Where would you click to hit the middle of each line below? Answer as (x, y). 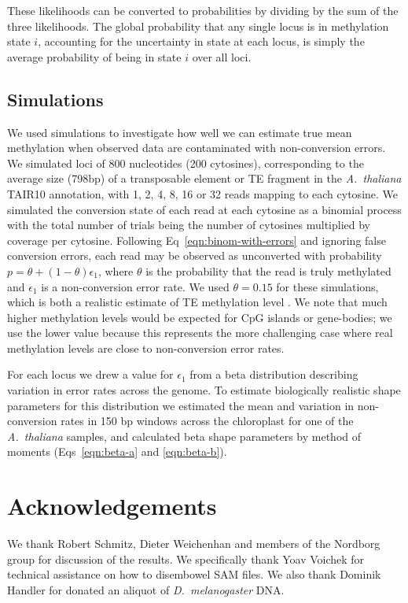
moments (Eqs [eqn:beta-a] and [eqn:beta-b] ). (117, 451)
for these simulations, (327, 286)
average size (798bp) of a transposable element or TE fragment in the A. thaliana (204, 178)
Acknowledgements (112, 506)
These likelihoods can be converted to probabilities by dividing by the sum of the (203, 10)
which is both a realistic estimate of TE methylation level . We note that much (197, 302)
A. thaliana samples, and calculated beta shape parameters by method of (184, 436)
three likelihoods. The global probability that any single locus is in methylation (198, 26)
